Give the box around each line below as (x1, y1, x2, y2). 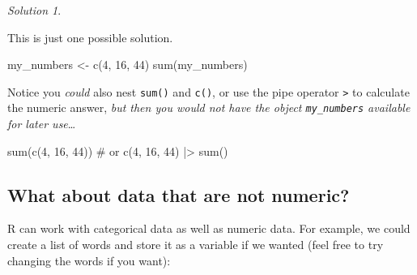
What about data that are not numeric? (7, 182, 350, 207)
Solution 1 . (7, 2, 62, 18)
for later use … (7, 115, 76, 132)
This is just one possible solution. (7, 28, 173, 45)
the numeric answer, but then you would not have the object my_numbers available (7, 99, 411, 116)
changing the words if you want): (7, 251, 171, 269)
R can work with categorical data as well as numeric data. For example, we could (7, 220, 411, 237)
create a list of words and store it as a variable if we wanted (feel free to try (7, 236, 384, 253)
